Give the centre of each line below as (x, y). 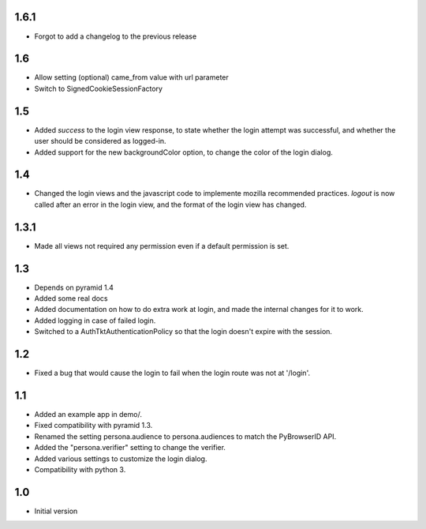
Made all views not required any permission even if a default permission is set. (162, 246)
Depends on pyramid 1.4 (74, 287)
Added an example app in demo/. (88, 414)
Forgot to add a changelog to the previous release (116, 36)
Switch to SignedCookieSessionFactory (99, 88)
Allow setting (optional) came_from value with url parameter (131, 77)
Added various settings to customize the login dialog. (121, 459)
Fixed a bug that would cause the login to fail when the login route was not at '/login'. (172, 373)
